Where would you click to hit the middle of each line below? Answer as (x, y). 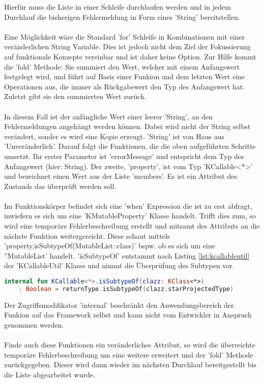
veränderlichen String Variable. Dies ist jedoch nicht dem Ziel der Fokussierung (127, 46)
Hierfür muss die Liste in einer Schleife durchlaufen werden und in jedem (118, 7)
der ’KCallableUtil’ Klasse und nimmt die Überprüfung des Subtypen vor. (119, 265)
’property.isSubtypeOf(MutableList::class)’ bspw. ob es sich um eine (110, 246)
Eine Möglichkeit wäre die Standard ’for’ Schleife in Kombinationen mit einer (125, 36)
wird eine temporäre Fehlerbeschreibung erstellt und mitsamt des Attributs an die (132, 226)
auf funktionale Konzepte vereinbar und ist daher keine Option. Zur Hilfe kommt (130, 56)
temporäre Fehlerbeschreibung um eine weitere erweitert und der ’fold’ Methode (129, 354)
